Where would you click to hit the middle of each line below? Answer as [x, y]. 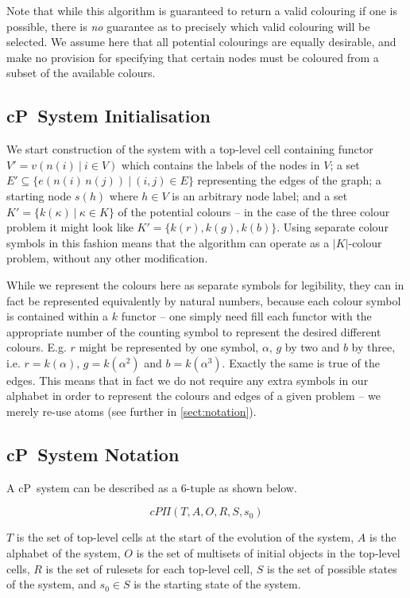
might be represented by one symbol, [169, 347]
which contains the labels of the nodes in [221, 164]
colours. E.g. [37, 347]
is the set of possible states [332, 568]
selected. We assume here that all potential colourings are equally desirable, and [201, 42]
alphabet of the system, [64, 553]
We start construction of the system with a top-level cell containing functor [190, 149]
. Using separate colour [333, 227]
